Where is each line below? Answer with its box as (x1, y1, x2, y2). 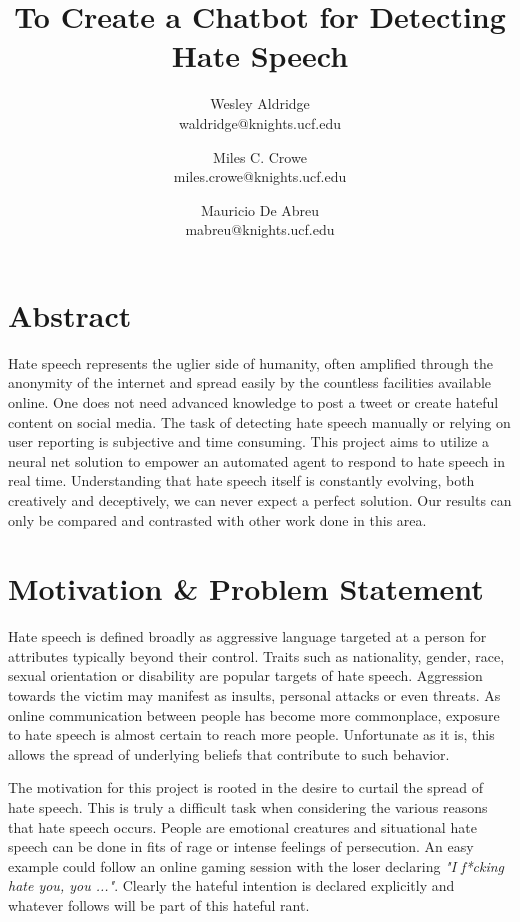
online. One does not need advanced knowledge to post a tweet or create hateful (8, 392, 499, 412)
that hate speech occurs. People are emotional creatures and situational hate (8, 816, 477, 837)
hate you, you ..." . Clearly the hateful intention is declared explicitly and (8, 875, 455, 896)
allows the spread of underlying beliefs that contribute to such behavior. (8, 743, 450, 764)
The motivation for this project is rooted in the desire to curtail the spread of (8, 777, 483, 798)
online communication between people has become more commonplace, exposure (8, 704, 500, 725)
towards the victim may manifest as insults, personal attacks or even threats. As (8, 685, 501, 706)
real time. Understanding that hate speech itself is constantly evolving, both (8, 470, 475, 491)
